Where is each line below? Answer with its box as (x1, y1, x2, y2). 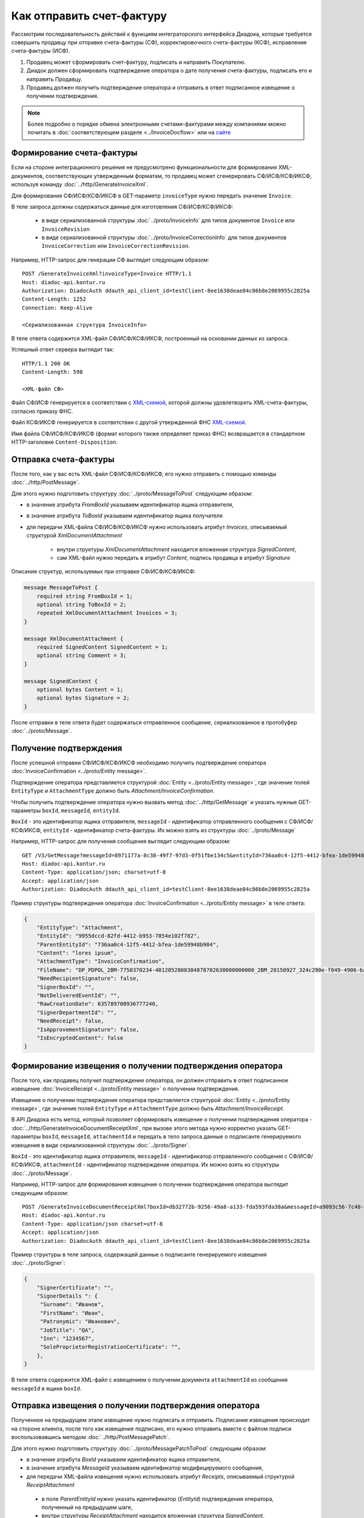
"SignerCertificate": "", (36, 1284, 114, 1291)
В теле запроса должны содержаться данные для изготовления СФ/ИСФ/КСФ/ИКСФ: (11, 203, 234, 210)
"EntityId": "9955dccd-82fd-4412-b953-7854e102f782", (36, 933, 200, 939)
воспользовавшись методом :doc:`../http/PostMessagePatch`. (11, 1434, 170, 1441)
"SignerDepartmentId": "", (36, 1009, 118, 1016)
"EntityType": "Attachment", (36, 924, 124, 931)
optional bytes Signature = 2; (36, 695, 130, 701)
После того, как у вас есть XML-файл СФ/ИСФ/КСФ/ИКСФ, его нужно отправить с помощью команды (11, 470, 277, 477)
